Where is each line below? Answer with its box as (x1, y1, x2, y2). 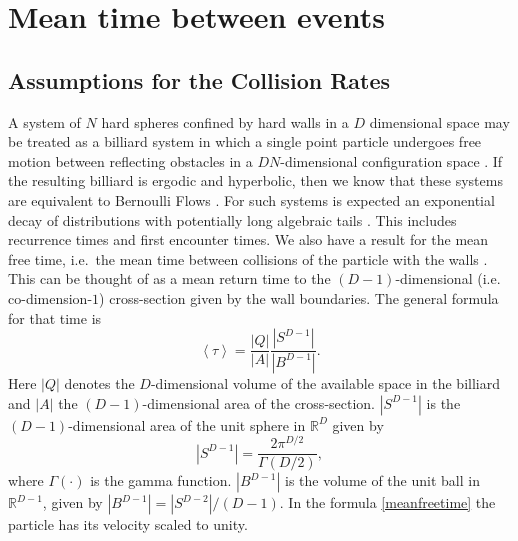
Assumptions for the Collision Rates (8, 64, 391, 95)
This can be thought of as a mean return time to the (8, 268, 331, 289)
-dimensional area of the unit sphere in (68, 414, 306, 435)
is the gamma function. (90, 470, 232, 491)
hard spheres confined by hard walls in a (101, 111, 349, 132)
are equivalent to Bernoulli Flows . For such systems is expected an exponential (8, 189, 495, 210)
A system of (8, 111, 81, 132)
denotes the (64, 372, 135, 393)
